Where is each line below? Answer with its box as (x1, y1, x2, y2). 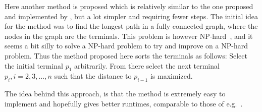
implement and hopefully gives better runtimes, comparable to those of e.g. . (5, 98, 243, 108)
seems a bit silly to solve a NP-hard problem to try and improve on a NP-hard (5, 40, 248, 51)
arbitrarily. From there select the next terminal (74, 60, 220, 71)
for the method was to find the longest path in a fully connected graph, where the (5, 21, 258, 31)
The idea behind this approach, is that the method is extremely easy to (5, 88, 226, 99)
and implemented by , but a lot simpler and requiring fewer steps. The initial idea (5, 11, 258, 21)
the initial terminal (5, 60, 63, 71)
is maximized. (150, 71, 193, 81)
